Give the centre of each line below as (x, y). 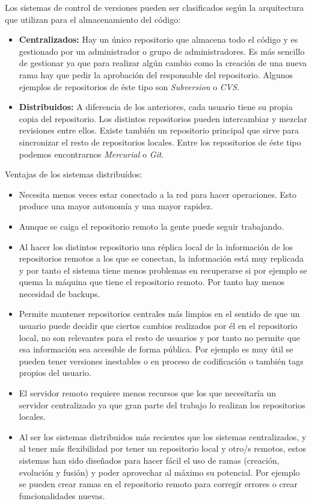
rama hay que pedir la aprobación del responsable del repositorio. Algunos (156, 74)
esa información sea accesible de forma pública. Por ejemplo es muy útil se (156, 349)
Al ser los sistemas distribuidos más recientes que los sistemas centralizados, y (163, 436)
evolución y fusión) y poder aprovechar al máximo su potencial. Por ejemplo (159, 472)
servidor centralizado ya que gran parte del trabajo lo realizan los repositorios (162, 404)
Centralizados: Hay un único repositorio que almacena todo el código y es (158, 39)
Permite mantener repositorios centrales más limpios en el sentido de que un (159, 314)
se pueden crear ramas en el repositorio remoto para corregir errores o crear (158, 484)
